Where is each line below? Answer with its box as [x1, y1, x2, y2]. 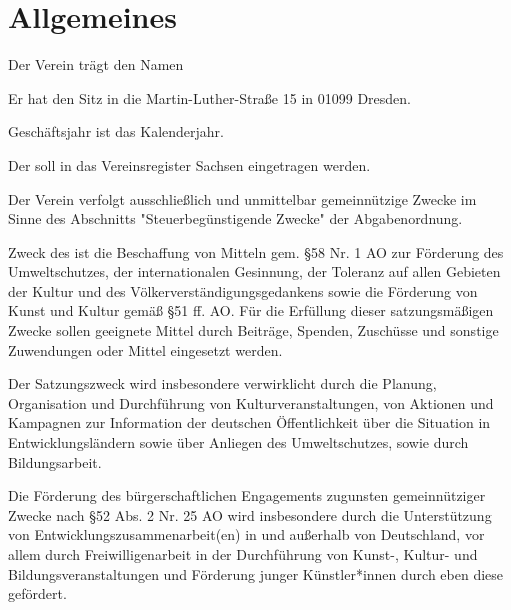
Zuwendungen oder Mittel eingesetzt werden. [8, 339, 283, 360]
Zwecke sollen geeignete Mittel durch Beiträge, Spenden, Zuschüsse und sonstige [8, 320, 499, 341]
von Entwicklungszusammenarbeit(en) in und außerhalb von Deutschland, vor [8, 524, 485, 545]
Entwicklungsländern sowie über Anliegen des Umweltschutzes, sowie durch [8, 432, 469, 453]
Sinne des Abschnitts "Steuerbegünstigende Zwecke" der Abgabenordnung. [8, 208, 463, 229]
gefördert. [8, 583, 67, 604]
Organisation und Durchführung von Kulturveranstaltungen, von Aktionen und [8, 392, 494, 413]
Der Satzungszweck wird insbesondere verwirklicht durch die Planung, [8, 373, 437, 394]
